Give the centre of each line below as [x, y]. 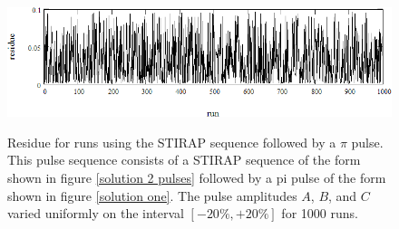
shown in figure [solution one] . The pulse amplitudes [152, 195]
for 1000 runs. [320, 213]
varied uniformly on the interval [96, 213]
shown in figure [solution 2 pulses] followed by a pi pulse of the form [197, 177]
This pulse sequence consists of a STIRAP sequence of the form [184, 160]
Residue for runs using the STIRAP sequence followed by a [172, 142]
